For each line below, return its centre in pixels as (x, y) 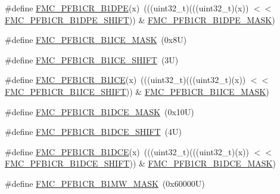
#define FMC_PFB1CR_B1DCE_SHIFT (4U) (93, 132)
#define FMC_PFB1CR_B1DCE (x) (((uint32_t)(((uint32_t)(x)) (127, 151)
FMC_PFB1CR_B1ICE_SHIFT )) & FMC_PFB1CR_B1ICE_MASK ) (137, 91)
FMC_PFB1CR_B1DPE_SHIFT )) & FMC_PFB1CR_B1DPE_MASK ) (140, 19)
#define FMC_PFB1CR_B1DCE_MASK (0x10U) (99, 111)
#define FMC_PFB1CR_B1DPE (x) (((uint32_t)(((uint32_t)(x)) (127, 8)
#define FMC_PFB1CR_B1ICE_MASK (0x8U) (96, 40)
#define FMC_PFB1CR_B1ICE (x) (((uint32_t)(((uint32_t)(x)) (125, 80)
